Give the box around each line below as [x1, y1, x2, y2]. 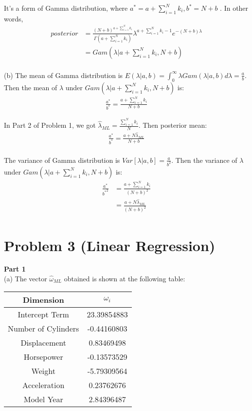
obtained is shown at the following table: [64, 273, 185, 283]
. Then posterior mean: [138, 120, 207, 130]
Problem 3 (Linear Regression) [4, 235, 216, 255]
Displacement [20, 336, 67, 348]
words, [4, 13, 23, 23]
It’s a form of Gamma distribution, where [4, 3, 128, 13]
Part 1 [4, 264, 26, 274]
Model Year [23, 393, 63, 405]
